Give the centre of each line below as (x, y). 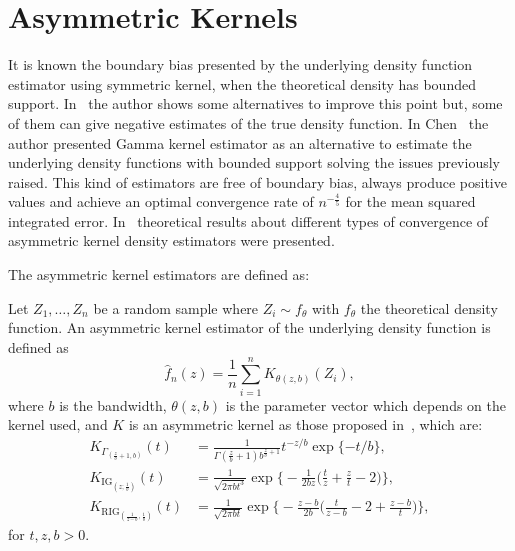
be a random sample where (176, 307)
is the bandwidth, (113, 404)
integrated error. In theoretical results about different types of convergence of (248, 220)
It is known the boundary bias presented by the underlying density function (240, 64)
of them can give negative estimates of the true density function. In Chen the (248, 122)
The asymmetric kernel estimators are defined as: (159, 274)
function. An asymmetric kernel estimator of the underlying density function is (249, 327)
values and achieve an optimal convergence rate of (161, 201)
